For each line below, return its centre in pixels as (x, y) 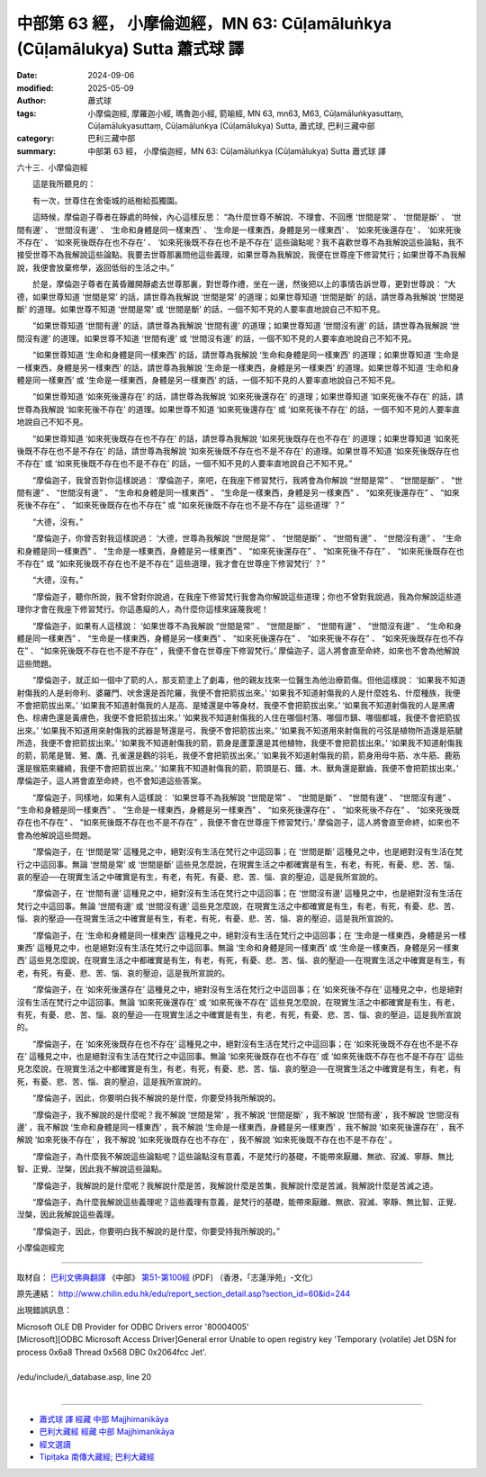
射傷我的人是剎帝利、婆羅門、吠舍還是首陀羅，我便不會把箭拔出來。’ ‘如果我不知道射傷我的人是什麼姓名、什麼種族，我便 (238, 692)
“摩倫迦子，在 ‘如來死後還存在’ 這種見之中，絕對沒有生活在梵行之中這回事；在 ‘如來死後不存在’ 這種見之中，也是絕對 (247, 989)
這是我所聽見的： (64, 184)
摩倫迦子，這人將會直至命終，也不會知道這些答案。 (111, 781)
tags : (27, 113)
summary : (36, 151)
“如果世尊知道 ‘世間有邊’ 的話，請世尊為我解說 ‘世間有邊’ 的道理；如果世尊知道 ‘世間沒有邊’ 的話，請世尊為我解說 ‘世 (246, 326)
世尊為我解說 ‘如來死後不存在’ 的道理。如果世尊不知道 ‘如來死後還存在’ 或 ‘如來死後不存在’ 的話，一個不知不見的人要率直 (238, 409)
